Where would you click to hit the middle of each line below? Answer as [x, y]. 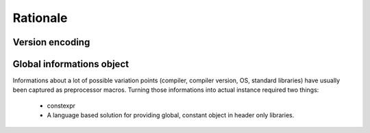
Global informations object [71, 64]
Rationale [40, 18]
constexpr [61, 106]
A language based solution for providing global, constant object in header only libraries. [171, 115]
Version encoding [51, 42]
